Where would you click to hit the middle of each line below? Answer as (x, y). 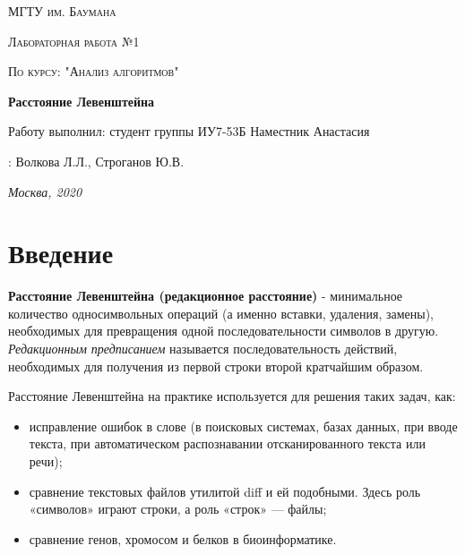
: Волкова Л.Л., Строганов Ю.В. (96, 161)
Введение (61, 253)
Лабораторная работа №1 (74, 41)
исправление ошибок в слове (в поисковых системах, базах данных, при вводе (243, 426)
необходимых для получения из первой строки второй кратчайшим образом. (216, 366)
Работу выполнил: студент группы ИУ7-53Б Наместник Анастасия (189, 131)
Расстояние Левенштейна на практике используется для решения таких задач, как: (232, 396)
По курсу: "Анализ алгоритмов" (94, 71)
